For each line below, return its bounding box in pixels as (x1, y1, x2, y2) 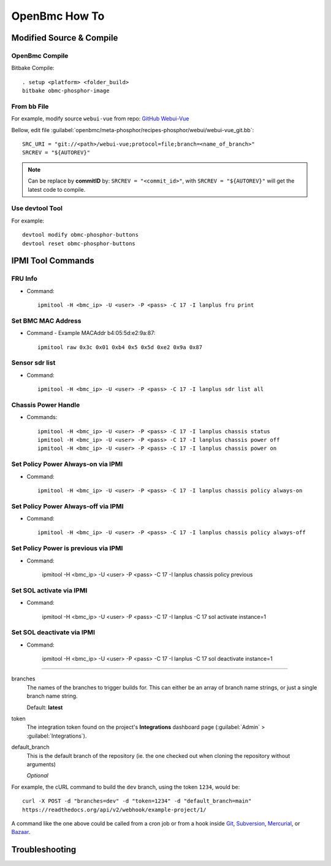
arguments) (26, 760, 56, 768)
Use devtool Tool (11, 204, 63, 213)
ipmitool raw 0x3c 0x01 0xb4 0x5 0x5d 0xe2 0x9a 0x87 (37, 344, 202, 350)
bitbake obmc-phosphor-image (22, 87, 110, 95)
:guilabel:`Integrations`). (26, 732, 87, 739)
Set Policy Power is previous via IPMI (11, 544, 123, 553)
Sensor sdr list (11, 358, 56, 367)
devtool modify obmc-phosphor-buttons (22, 231, 139, 238)
